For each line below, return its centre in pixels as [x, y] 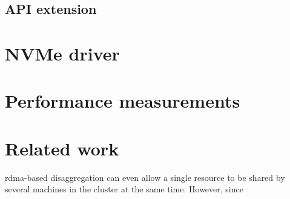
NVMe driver [62, 53]
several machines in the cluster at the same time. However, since [124, 189]
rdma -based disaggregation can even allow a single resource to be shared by [145, 177]
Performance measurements [123, 101]
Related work [62, 148]
